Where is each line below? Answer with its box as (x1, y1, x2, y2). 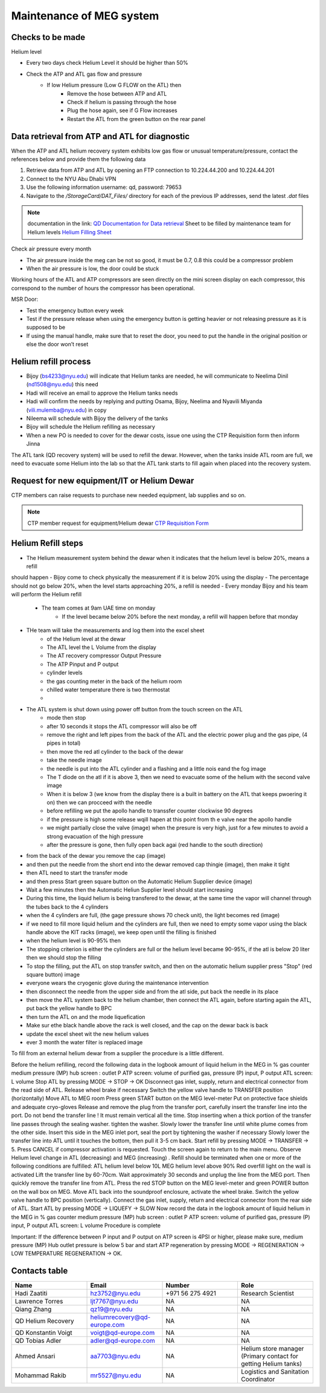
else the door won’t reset (26, 341, 89, 348)
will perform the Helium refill (11, 591, 81, 598)
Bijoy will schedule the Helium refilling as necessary (26, 423, 155, 430)
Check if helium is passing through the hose (67, 99, 177, 106)
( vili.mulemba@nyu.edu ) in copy (26, 406, 107, 413)
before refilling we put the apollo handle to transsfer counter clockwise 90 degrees (46, 807, 253, 814)
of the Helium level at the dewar (46, 635, 126, 642)
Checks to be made (11, 32, 86, 42)
